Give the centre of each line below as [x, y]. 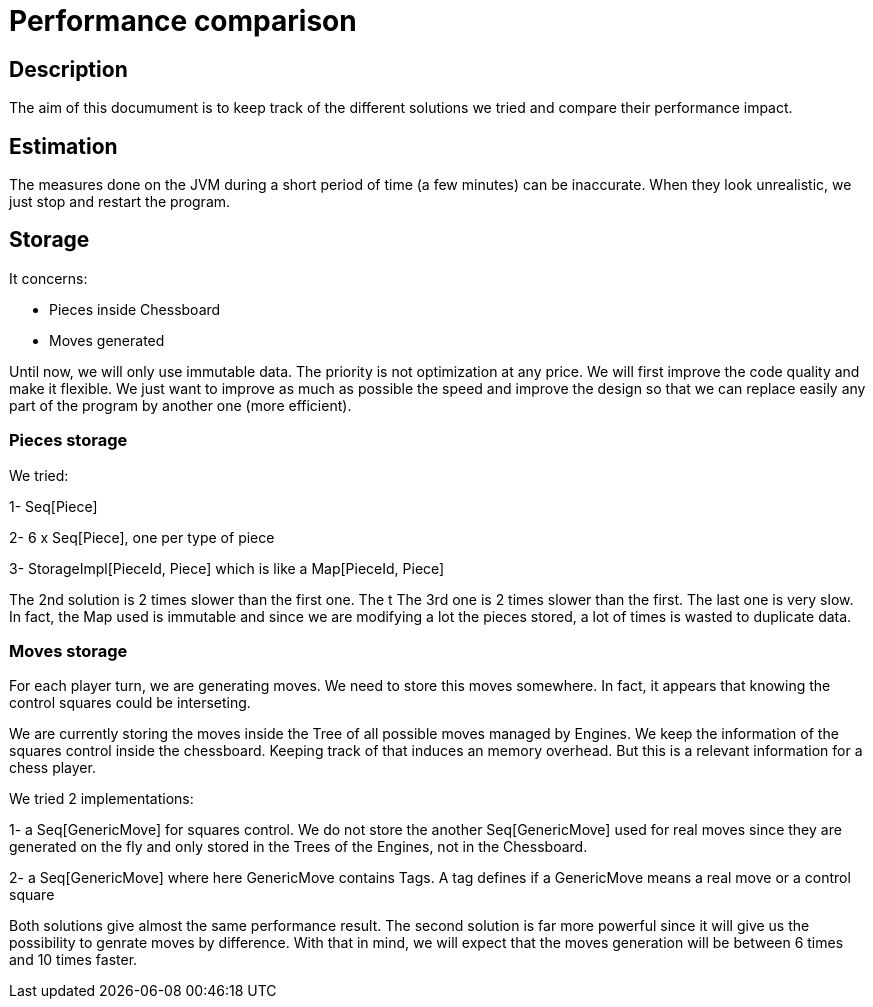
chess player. [52, 768]
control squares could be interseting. [130, 703]
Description [68, 69]
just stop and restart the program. [120, 202]
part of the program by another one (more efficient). [180, 405]
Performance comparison [183, 21]
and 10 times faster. [73, 960]
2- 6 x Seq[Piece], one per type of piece [142, 537]
